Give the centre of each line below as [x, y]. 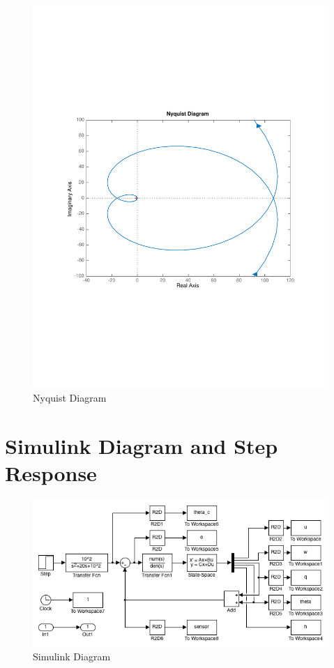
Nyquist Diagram [70, 398]
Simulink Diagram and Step [142, 446]
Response [51, 473]
